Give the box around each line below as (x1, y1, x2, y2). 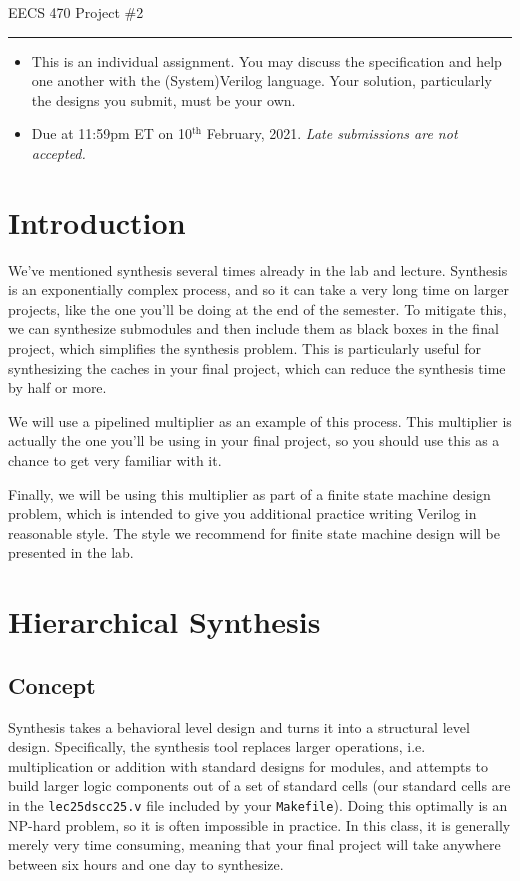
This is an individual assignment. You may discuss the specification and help (31, 50, 502, 71)
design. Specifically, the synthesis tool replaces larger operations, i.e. (8, 736, 426, 757)
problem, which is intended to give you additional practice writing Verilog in (8, 503, 477, 524)
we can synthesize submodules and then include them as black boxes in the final (8, 318, 499, 339)
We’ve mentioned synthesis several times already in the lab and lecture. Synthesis (8, 259, 508, 280)
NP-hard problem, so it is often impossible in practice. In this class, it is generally (8, 814, 511, 835)
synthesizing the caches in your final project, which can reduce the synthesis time (8, 357, 506, 378)
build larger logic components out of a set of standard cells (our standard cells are (8, 775, 511, 796)
